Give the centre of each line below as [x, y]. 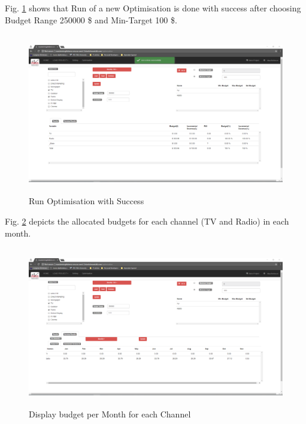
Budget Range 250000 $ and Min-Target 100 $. [91, 19]
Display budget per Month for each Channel [110, 414]
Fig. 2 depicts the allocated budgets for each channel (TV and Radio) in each [147, 221]
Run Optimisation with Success [87, 201]
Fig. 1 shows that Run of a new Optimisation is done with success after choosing [153, 8]
